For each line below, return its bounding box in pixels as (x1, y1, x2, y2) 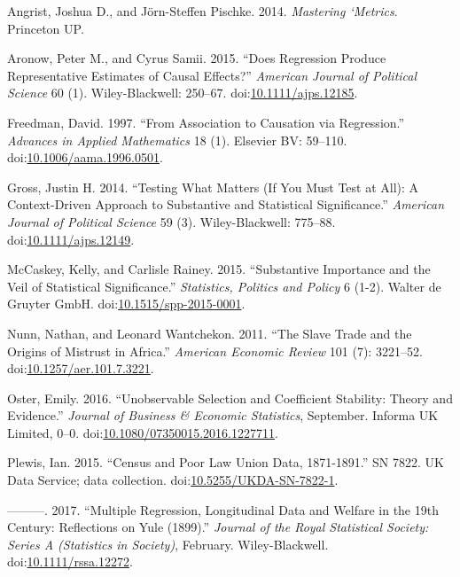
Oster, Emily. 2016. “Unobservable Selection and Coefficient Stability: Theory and (7, 388, 453, 407)
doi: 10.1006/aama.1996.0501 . (7, 148, 163, 167)
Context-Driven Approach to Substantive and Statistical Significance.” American (7, 195, 445, 214)
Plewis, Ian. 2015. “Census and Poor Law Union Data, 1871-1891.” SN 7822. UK (7, 453, 444, 472)
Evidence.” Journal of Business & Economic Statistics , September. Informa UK (7, 406, 439, 425)
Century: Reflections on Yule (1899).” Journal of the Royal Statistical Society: (7, 518, 429, 536)
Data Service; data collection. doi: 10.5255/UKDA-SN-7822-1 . (7, 471, 339, 489)
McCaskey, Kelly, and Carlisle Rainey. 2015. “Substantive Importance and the (7, 260, 431, 278)
